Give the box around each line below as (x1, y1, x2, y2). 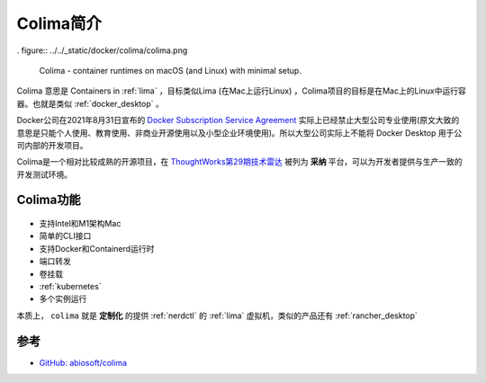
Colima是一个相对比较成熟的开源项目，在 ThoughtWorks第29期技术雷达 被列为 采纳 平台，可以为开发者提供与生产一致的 (16, 156, 463, 167)
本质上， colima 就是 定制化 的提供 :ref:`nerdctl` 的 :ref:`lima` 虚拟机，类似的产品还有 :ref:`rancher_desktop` (16, 310, 418, 321)
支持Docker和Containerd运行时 (39, 243, 155, 254)
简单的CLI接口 (39, 230, 92, 242)
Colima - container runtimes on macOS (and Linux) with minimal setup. (39, 65, 301, 76)
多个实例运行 (39, 293, 87, 305)
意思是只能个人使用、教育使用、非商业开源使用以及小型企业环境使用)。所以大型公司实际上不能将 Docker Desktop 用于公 (16, 127, 463, 138)
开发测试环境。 (16, 169, 72, 180)
